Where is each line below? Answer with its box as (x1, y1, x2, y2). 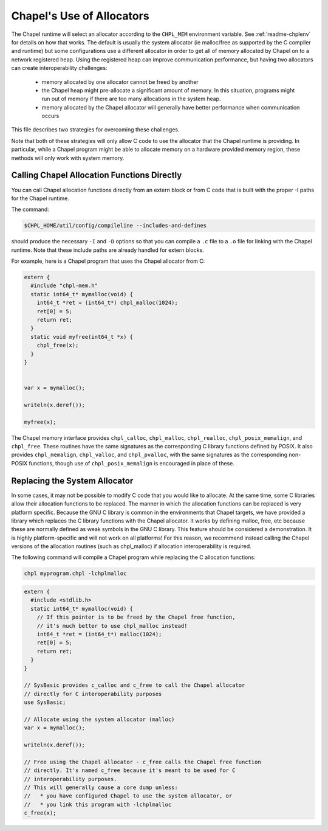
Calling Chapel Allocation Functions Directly (11, 170, 182, 181)
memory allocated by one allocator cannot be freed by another (41, 78, 199, 85)
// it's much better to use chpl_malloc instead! (36, 622, 188, 629)
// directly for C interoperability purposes (24, 690, 162, 697)
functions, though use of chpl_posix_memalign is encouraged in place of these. (28, 459, 235, 467)
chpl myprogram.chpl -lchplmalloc (24, 570, 127, 577)
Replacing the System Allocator (11, 475, 134, 486)
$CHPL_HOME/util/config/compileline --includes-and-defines (24, 222, 207, 229)
